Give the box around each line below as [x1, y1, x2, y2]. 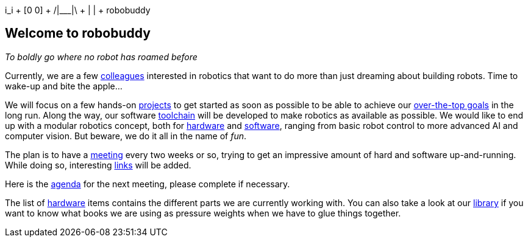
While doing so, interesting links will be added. [5, 159, 191, 170]
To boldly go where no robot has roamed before [5, 51, 198, 62]
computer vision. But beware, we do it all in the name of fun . [5, 130, 247, 141]
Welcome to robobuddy [5, 26, 151, 41]
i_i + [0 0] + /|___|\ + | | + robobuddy [5, 5, 151, 15]
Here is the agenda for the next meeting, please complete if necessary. [5, 178, 290, 189]
